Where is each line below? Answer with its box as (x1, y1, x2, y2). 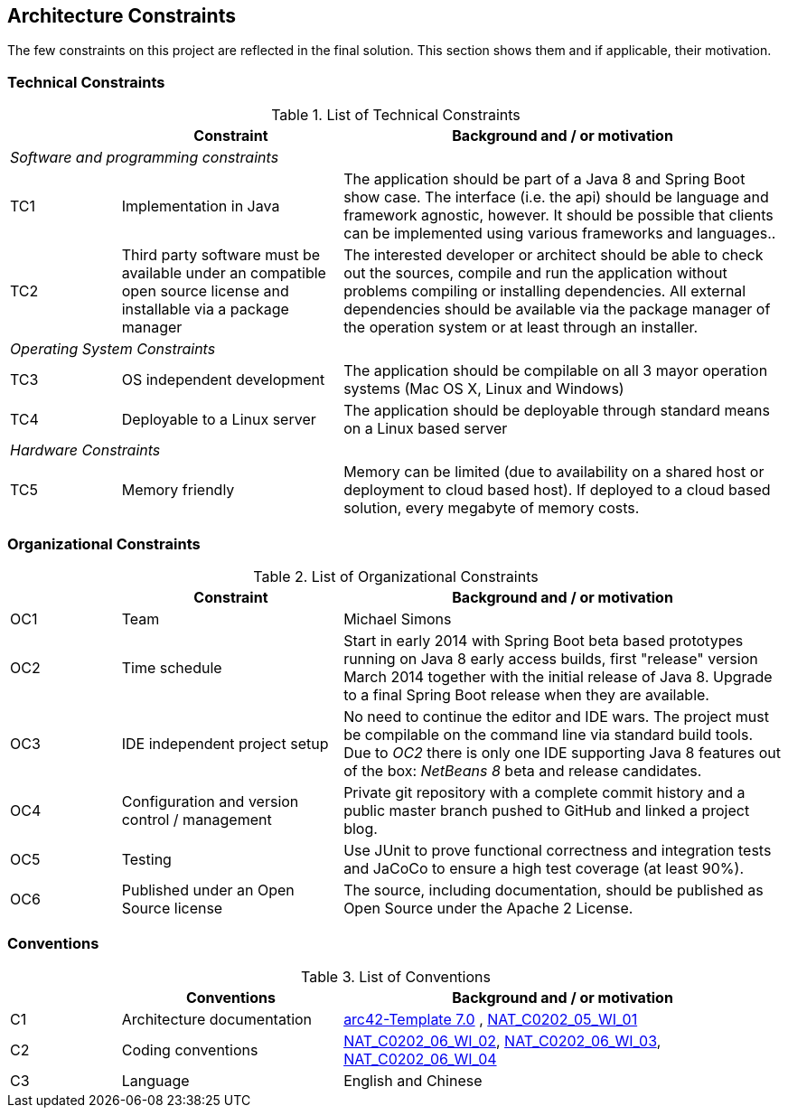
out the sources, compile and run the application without (343, 264, 727, 283)
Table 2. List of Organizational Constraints (253, 567, 539, 586)
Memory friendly (121, 481, 235, 500)
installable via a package (121, 300, 289, 319)
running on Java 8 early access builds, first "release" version (343, 649, 758, 668)
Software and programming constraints (10, 148, 279, 167)
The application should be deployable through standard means (343, 401, 770, 420)
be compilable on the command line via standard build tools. (343, 725, 754, 744)
